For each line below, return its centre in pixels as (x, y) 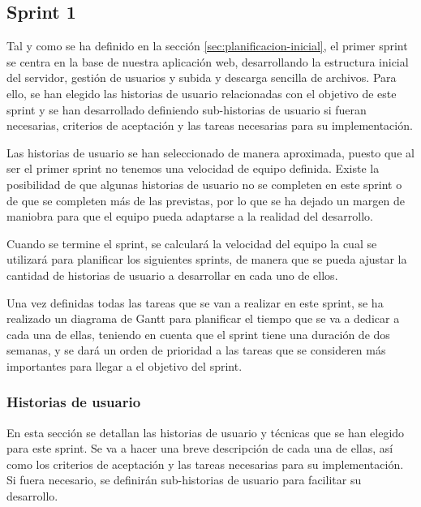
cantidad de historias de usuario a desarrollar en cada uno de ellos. (172, 275)
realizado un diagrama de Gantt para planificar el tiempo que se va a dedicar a (203, 318)
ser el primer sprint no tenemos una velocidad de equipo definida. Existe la (193, 168)
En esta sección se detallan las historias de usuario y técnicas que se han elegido (206, 432)
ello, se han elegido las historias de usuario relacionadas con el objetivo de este (202, 93)
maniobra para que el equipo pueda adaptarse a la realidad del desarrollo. (190, 216)
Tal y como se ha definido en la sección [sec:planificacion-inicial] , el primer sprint (207, 46)
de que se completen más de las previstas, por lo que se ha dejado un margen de (206, 200)
